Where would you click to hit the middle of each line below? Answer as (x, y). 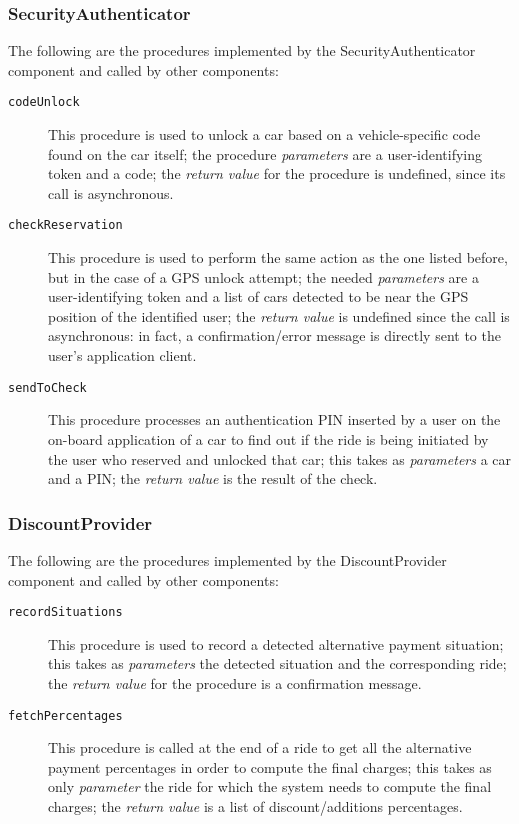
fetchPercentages (65, 715)
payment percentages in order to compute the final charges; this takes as (270, 766)
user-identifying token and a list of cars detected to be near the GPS (258, 296)
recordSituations (65, 612)
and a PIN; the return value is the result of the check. (213, 478)
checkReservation (65, 225)
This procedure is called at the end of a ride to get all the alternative (260, 747)
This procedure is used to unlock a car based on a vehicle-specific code (264, 134)
